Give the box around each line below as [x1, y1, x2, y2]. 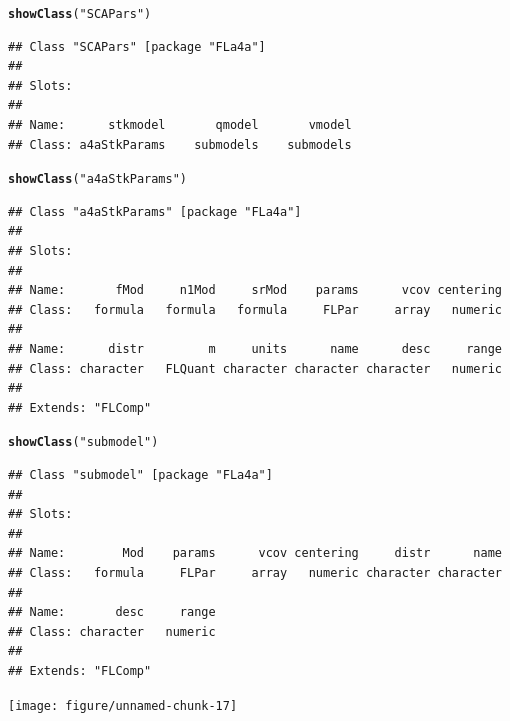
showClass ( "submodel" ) [8, 435, 159, 450]
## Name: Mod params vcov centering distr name [8, 546, 502, 561]
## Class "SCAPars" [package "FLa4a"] [8, 39, 266, 54]
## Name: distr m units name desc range [8, 342, 502, 357]
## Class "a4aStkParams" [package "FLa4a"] [8, 204, 302, 219]
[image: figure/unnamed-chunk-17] [8, 698, 238, 713]
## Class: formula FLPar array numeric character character [8, 566, 502, 581]
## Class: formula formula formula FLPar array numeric [8, 302, 502, 317]
